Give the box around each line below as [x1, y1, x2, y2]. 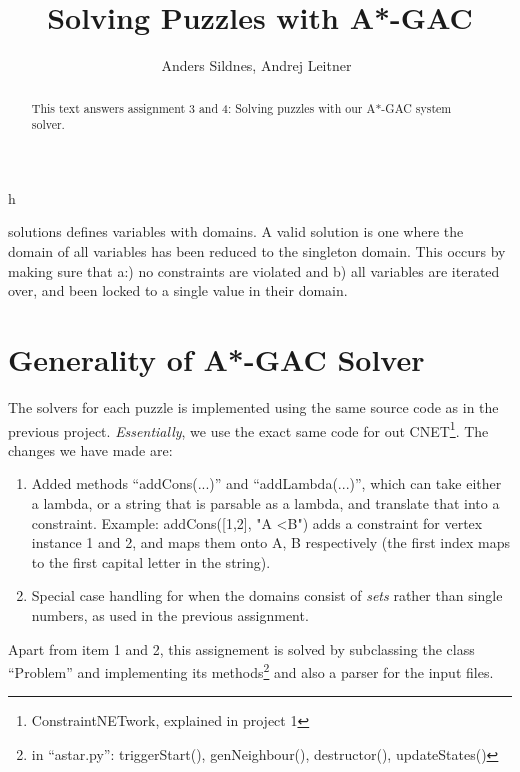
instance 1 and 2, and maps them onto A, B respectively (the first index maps [31, 532, 510, 553]
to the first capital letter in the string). [31, 551, 271, 572]
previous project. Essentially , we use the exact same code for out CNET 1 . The [8, 417, 489, 441]
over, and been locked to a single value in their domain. [8, 280, 348, 301]
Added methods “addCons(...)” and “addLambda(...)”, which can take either [31, 473, 502, 494]
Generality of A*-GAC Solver [8, 338, 425, 379]
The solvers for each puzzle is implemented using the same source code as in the [8, 396, 499, 417]
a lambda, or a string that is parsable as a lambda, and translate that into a [31, 492, 500, 513]
